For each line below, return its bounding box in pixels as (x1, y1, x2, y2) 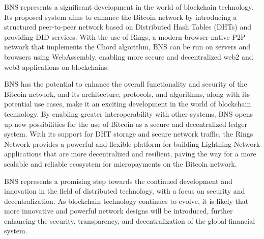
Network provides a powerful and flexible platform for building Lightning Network (4, 138, 260, 149)
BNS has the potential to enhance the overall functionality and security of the (4, 78, 247, 89)
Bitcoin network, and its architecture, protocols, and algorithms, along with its (4, 88, 250, 99)
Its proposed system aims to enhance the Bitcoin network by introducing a (4, 11, 237, 22)
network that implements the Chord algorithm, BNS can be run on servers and (4, 41, 251, 52)
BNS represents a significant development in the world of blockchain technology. (4, 2, 254, 12)
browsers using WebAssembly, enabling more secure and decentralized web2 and (4, 51, 253, 62)
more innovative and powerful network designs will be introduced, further (4, 205, 233, 216)
